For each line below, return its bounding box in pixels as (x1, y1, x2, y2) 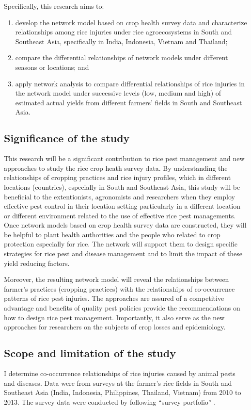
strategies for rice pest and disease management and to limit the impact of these (4, 248, 243, 259)
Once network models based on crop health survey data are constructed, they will (4, 220, 247, 230)
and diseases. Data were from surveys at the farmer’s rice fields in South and (4, 377, 232, 388)
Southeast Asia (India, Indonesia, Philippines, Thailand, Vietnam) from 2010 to (4, 387, 241, 397)
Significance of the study (4, 131, 130, 146)
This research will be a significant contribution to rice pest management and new (4, 153, 245, 164)
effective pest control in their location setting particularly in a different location (4, 201, 241, 211)
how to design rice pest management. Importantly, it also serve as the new (4, 312, 225, 322)
